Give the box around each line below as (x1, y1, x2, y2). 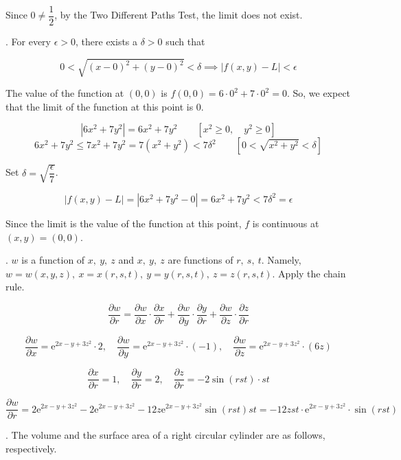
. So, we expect (286, 86, 351, 100)
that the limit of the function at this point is (5, 99, 194, 113)
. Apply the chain (272, 266, 346, 280)
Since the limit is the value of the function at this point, (5, 216, 242, 230)
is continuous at (252, 216, 319, 230)
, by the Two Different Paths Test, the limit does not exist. (54, 8, 303, 22)
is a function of (21, 253, 85, 267)
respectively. (5, 441, 57, 455)
